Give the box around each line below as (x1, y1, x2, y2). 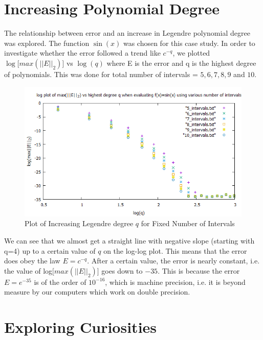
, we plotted (172, 47, 210, 58)
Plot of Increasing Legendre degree (25, 218, 134, 229)
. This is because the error (158, 265, 240, 276)
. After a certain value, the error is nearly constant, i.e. (87, 255, 260, 266)
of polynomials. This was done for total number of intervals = (4, 68, 198, 79)
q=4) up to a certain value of (4, 245, 96, 256)
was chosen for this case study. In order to (123, 37, 255, 48)
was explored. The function (4, 37, 90, 48)
